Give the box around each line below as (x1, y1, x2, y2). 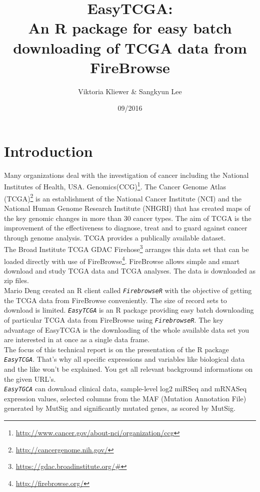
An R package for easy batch (28, 18, 232, 38)
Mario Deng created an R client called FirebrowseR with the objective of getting (4, 285, 252, 295)
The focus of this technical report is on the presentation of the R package (4, 344, 229, 354)
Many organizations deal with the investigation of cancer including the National (4, 169, 249, 180)
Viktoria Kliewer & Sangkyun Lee (78, 86, 182, 96)
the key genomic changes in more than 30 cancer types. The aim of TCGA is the (4, 212, 251, 223)
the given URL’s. (4, 373, 56, 384)
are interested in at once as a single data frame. (4, 334, 150, 345)
